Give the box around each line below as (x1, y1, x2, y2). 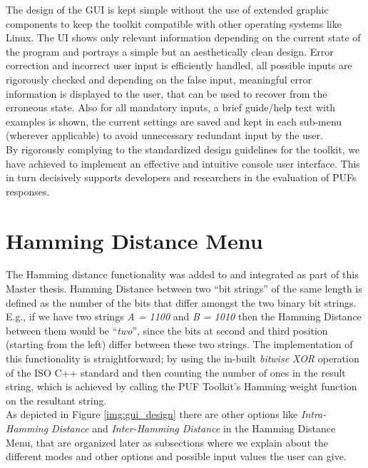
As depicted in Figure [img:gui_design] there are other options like (6, 407, 298, 422)
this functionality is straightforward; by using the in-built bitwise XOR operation (6, 351, 359, 365)
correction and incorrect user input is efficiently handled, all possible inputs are (6, 58, 352, 73)
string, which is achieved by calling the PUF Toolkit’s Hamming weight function (6, 379, 357, 394)
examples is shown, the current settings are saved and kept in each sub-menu (6, 113, 342, 128)
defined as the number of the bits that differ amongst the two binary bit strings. (6, 295, 357, 310)
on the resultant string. (6, 392, 107, 407)
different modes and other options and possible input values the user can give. (6, 449, 347, 464)
